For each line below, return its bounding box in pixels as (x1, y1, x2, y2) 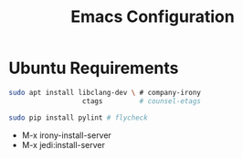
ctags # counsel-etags (81, 96, 202, 106)
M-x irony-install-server (21, 130, 111, 141)
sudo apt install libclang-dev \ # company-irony (8, 88, 202, 97)
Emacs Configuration (70, 6, 235, 27)
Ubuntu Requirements (8, 58, 179, 79)
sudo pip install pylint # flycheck (8, 112, 148, 122)
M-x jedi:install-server (21, 139, 106, 150)
